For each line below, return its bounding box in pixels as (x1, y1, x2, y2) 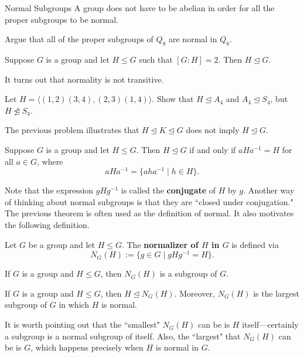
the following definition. (5, 219, 90, 230)
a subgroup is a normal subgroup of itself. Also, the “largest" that (5, 329, 241, 342)
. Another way (243, 184, 295, 196)
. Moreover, (174, 287, 216, 299)
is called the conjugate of (121, 184, 216, 196)
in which (59, 298, 90, 311)
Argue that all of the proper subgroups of (5, 33, 153, 45)
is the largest (253, 287, 299, 299)
